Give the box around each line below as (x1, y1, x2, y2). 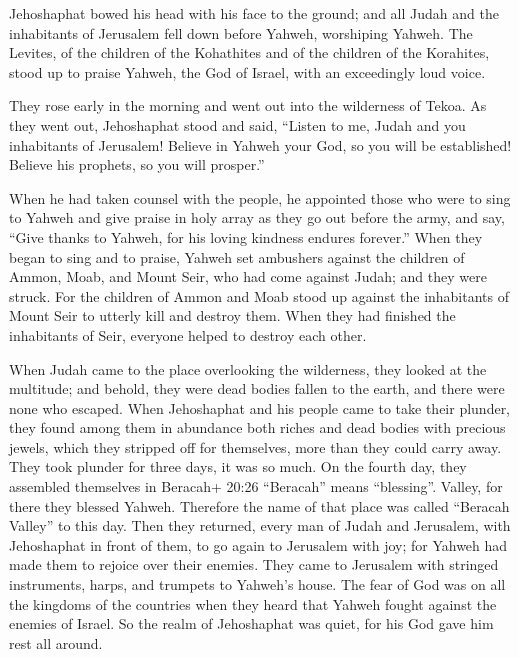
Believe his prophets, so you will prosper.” (9, 154, 265, 175)
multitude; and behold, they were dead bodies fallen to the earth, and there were (9, 378, 505, 399)
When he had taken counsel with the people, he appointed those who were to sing (9, 187, 511, 208)
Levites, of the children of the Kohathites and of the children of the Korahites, (9, 42, 490, 63)
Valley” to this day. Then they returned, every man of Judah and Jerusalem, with (9, 515, 511, 536)
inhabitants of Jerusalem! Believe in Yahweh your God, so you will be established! (9, 134, 512, 155)
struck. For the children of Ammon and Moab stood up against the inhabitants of (9, 285, 510, 306)
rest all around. (9, 632, 103, 653)
